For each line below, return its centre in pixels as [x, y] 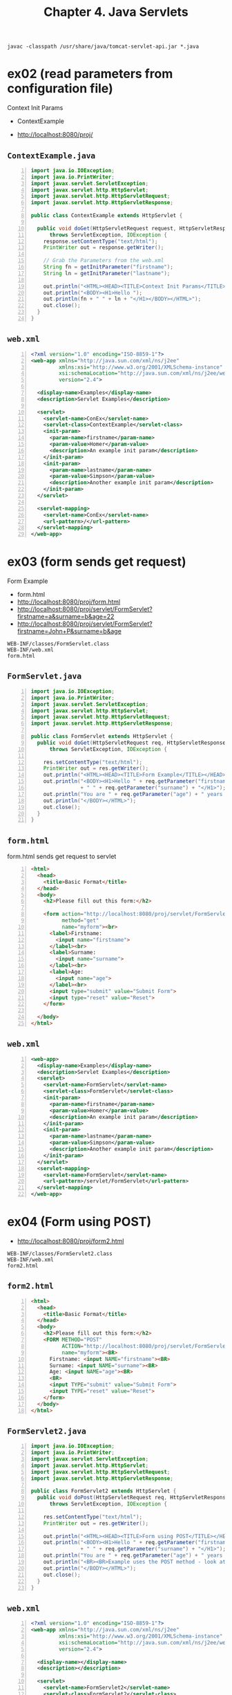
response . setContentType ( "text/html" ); [100, 241]
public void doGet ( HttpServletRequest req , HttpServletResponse [132, 743]
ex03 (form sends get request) [97, 562]
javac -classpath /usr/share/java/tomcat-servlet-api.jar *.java [103, 47]
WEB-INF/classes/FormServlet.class [58, 644]
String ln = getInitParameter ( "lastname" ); [107, 273]
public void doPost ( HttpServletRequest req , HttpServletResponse [133, 1498]
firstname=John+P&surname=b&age [69, 631]
